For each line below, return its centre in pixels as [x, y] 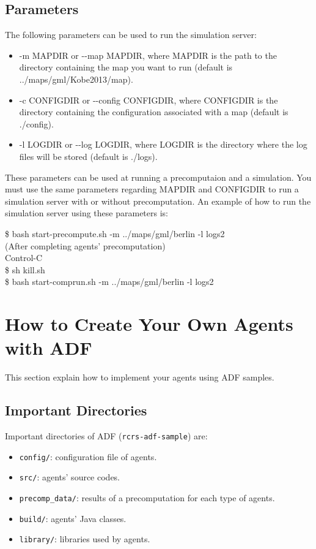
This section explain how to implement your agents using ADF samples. [140, 377]
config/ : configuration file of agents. [88, 456]
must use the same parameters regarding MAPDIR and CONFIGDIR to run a [152, 189]
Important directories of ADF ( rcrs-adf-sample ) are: [106, 436]
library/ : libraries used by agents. [85, 539]
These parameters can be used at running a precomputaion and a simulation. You [158, 177]
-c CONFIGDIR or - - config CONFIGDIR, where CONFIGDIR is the [149, 100]
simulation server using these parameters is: [86, 213]
